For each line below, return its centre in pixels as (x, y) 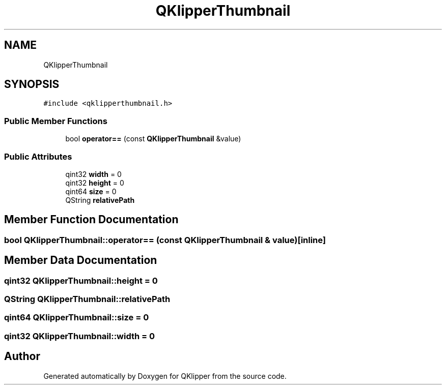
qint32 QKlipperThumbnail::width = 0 (80, 336)
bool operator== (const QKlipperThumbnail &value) (153, 139)
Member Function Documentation (91, 220)
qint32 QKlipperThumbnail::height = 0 (81, 280)
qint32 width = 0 (93, 174)
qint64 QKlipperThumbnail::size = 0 (77, 318)
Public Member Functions (56, 121)
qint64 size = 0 (91, 191)
